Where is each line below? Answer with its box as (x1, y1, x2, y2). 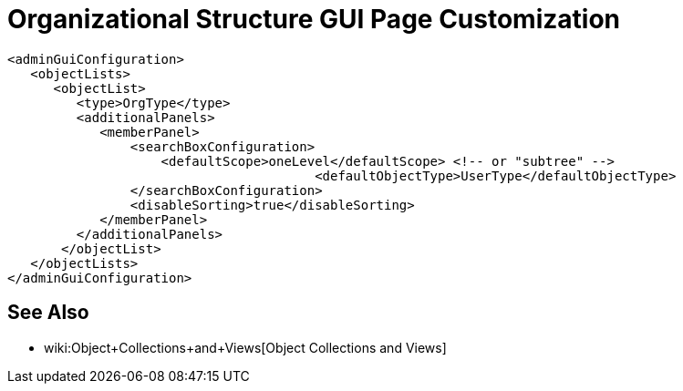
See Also (7, 301, 89, 324)
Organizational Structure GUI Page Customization (7, 4, 620, 35)
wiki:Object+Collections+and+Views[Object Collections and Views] (44, 339, 447, 355)
